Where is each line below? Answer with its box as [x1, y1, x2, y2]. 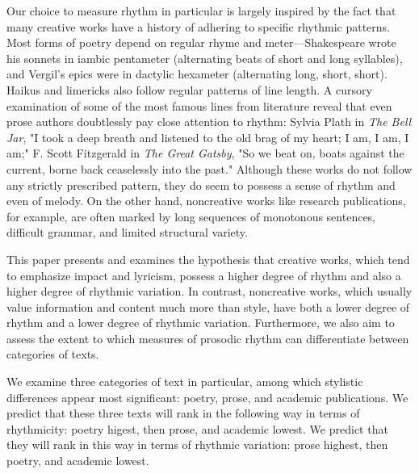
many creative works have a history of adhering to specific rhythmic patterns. [6, 18, 390, 35]
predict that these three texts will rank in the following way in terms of [6, 405, 360, 422]
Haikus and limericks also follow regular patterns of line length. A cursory [6, 81, 372, 98]
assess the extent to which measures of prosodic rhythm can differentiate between [6, 329, 409, 346]
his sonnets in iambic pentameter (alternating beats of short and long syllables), [6, 49, 403, 66]
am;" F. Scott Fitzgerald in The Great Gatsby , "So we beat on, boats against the [6, 145, 404, 161]
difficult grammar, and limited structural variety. [6, 224, 248, 241]
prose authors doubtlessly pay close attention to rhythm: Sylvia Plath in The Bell [6, 113, 412, 130]
